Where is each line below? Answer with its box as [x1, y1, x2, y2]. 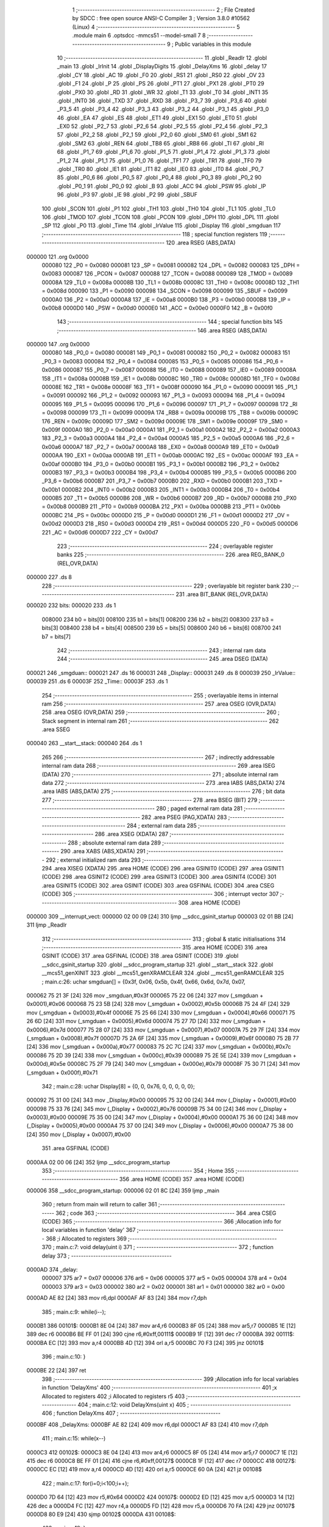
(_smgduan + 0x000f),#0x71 [26, 1069, 98, 1076]
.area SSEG [41, 726, 70, 733]
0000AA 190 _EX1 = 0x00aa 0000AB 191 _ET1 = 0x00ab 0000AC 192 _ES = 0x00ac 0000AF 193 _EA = [41, 452, 299, 459]
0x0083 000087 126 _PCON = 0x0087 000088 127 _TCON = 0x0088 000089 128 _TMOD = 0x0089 [41, 270, 293, 277]
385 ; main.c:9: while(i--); [41, 1308, 106, 1316]
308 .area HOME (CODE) [178, 898, 241, 906]
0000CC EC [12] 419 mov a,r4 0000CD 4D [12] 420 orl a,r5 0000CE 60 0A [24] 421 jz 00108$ [26, 1466, 262, 1473]
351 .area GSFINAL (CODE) [41, 1145, 110, 1152]
